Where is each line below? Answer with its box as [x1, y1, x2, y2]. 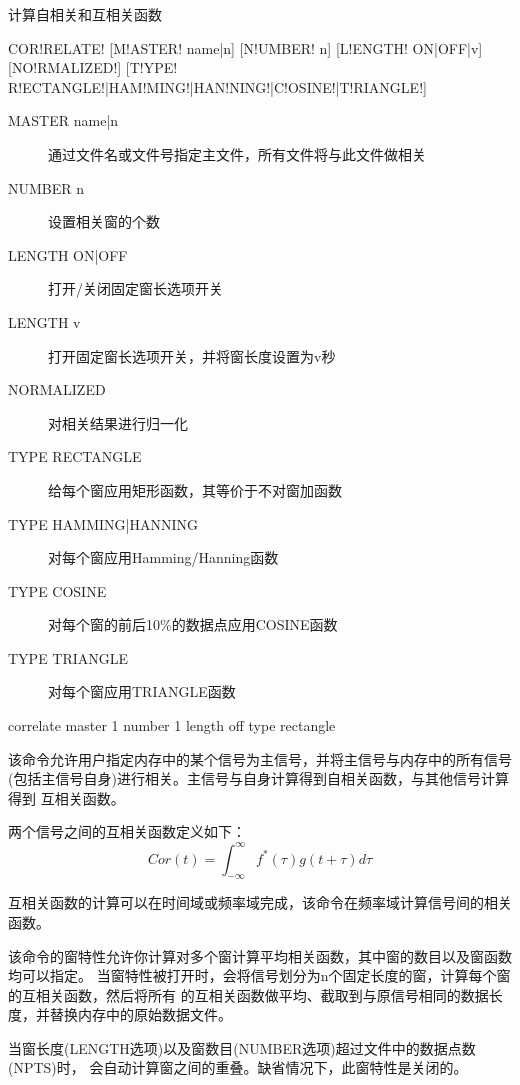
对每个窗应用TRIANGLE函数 [48, 681, 236, 702]
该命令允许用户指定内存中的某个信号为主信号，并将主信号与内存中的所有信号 [8, 748, 512, 769]
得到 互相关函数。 [8, 787, 125, 808]
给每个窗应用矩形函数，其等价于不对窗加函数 [48, 479, 342, 500]
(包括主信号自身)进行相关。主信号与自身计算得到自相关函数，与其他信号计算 [8, 768, 509, 789]
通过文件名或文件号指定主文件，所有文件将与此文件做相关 [48, 143, 426, 164]
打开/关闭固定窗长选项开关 [48, 278, 223, 299]
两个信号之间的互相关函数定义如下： [8, 821, 246, 842]
